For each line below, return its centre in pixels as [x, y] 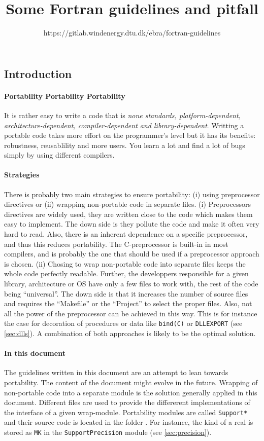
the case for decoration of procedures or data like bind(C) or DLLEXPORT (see [123, 323]
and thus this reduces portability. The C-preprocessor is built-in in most [116, 244]
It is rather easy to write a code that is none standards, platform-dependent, [122, 115]
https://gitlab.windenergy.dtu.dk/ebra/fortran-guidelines [132, 33]
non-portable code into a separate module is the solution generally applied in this [131, 392]
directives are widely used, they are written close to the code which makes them [128, 214]
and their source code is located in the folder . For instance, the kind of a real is [129, 422]
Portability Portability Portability [65, 96]
